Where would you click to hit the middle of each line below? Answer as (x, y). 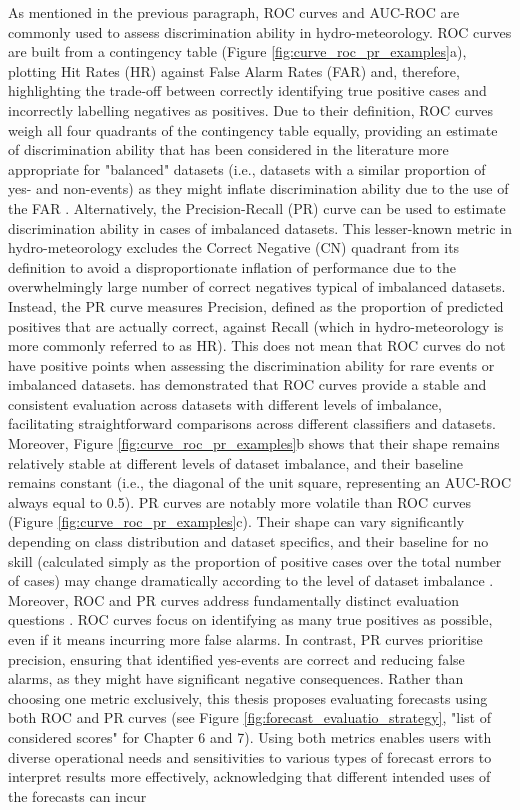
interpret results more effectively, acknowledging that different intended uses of (249, 776)
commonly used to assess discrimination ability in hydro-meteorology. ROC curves (260, 31)
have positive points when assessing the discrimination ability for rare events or (251, 364)
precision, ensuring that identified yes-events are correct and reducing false (236, 658)
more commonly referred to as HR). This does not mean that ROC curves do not (257, 345)
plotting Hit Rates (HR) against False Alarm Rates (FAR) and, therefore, (234, 70)
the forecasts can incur (77, 795)
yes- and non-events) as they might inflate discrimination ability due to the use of (258, 188)
